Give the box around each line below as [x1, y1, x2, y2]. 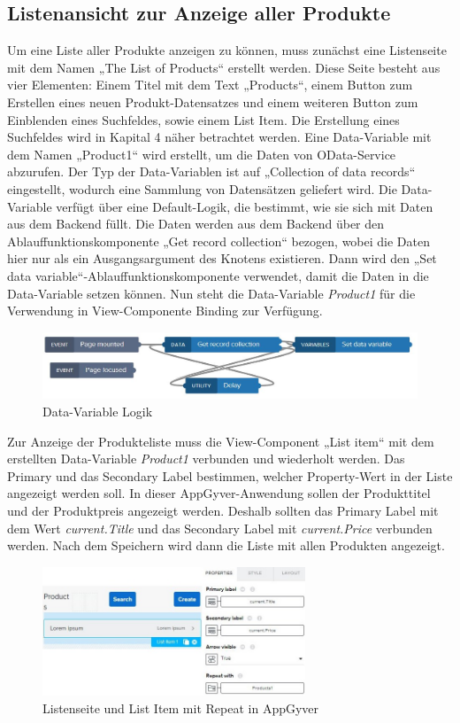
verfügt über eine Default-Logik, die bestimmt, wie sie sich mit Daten [56, 197, 433, 215]
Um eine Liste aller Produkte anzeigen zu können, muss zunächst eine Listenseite [7, 41, 447, 59]
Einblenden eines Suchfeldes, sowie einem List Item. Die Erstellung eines [7, 110, 400, 128]
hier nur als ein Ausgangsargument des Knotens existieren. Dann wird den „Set [7, 249, 437, 268]
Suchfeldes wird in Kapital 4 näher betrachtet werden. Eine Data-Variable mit [7, 128, 432, 146]
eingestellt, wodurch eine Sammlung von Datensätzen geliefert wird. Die [7, 179, 397, 198]
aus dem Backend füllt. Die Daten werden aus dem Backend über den [7, 214, 385, 233]
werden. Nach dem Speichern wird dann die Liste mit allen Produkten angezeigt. [7, 536, 445, 555]
